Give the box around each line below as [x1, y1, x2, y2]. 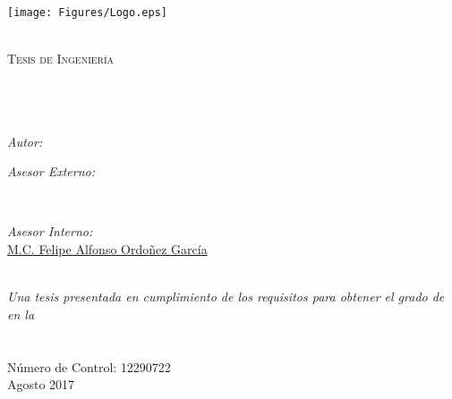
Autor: [7, 132, 43, 150]
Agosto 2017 [7, 375, 75, 394]
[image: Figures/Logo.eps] [7, 6, 167, 19]
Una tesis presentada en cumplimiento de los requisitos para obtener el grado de [7, 287, 445, 306]
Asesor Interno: [7, 222, 93, 241]
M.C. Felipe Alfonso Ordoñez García [7, 240, 208, 258]
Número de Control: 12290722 [7, 357, 171, 376]
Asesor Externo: [7, 162, 95, 181]
